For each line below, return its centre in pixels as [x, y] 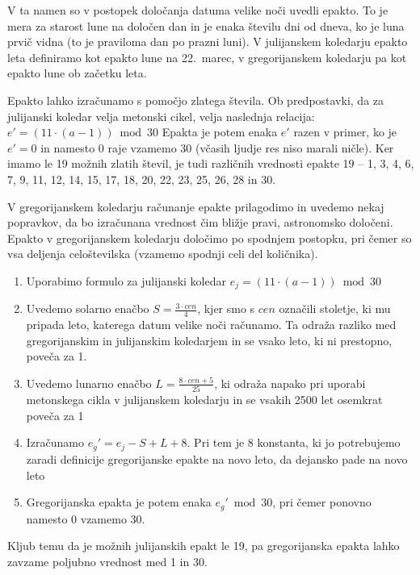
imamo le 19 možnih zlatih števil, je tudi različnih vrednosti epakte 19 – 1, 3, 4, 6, [211, 163]
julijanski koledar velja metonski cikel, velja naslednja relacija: [161, 116]
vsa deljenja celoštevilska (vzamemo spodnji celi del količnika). [163, 254]
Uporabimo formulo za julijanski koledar [126, 280]
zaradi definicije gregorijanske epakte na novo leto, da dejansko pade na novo [217, 458]
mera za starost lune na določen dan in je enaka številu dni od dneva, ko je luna [206, 25]
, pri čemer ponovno [322, 502]
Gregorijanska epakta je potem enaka [119, 502]
